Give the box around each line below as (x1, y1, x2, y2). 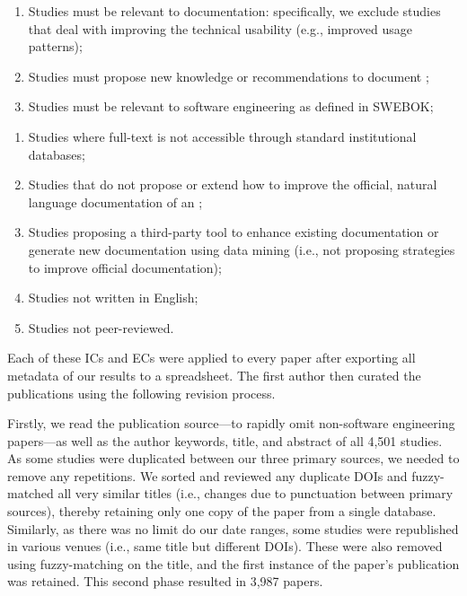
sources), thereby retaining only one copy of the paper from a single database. (7, 502, 436, 521)
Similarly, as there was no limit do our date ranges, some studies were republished (7, 519, 459, 538)
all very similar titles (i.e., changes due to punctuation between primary (57, 484, 454, 503)
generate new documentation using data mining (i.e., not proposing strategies (28, 240, 455, 259)
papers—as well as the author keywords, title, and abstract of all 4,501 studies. (7, 431, 443, 450)
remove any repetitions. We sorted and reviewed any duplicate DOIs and (7, 466, 408, 485)
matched (7, 484, 54, 503)
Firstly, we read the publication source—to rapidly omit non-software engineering (7, 414, 455, 433)
